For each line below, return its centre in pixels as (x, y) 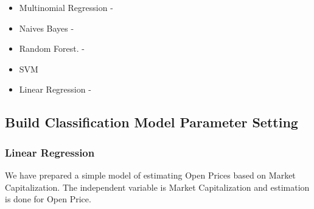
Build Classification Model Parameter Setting (152, 122)
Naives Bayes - (47, 28)
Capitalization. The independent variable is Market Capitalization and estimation (157, 187)
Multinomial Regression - (66, 7)
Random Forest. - (52, 48)
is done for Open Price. (48, 199)
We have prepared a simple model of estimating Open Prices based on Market (150, 175)
